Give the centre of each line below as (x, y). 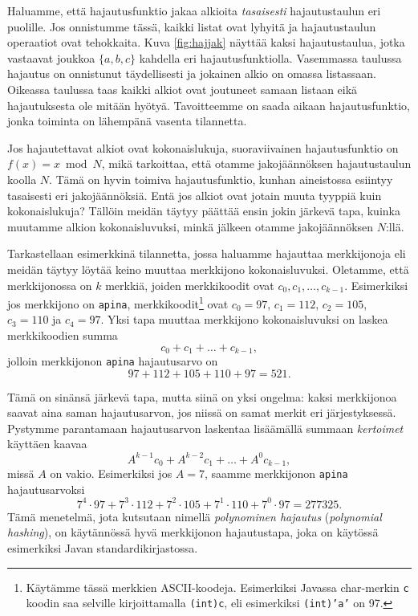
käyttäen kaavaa (47, 444)
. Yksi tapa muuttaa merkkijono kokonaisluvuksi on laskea (244, 319)
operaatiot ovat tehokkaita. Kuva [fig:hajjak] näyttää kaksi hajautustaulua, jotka (206, 42)
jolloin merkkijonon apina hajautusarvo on (113, 361)
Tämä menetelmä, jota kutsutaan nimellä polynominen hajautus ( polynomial (195, 516)
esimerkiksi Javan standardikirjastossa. (103, 547)
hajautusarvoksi (46, 489)
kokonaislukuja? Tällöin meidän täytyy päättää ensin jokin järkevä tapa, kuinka (204, 211)
